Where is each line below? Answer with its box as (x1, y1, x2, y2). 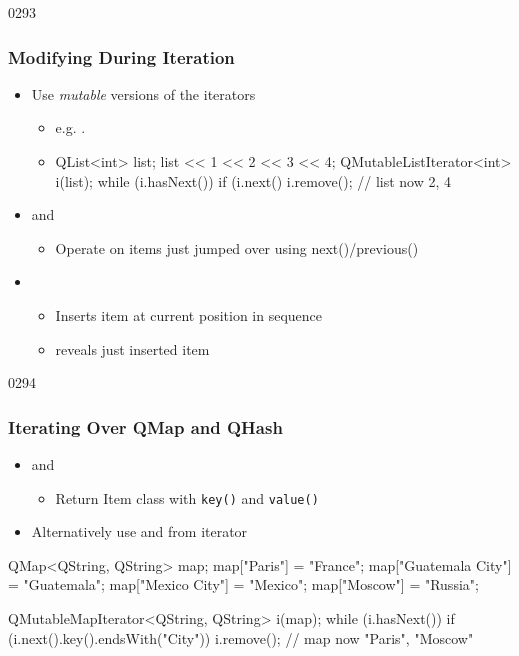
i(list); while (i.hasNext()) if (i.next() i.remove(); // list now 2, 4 (55, 170, 452, 191)
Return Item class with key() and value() (55, 487, 319, 508)
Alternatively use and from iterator (31, 521, 248, 542)
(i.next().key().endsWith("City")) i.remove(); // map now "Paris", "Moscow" (8, 627, 474, 648)
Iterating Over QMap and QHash (8, 414, 283, 439)
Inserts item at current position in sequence (55, 304, 322, 325)
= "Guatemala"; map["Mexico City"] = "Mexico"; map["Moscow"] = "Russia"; (8, 574, 479, 595)
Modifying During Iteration (8, 44, 235, 69)
